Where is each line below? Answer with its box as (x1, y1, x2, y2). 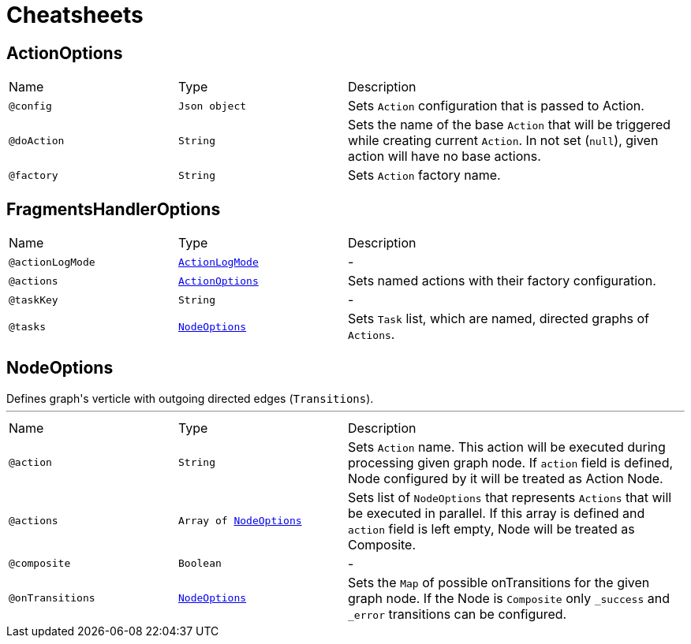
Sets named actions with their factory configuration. (348, 273, 656, 289)
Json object (178, 99, 247, 112)
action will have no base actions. (348, 148, 541, 165)
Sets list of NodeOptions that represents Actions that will (348, 489, 672, 505)
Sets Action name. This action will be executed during (348, 438, 666, 455)
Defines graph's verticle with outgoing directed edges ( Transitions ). (6, 391, 374, 405)
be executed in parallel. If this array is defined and (348, 504, 645, 521)
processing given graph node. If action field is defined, (348, 454, 674, 471)
